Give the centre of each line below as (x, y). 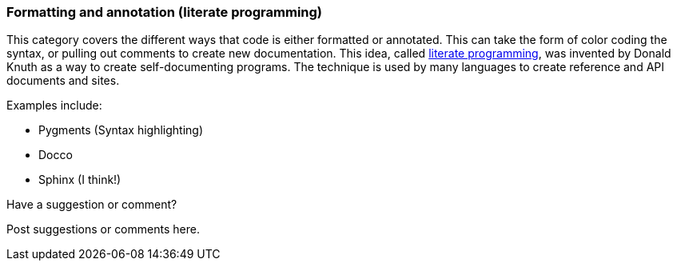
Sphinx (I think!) (80, 180)
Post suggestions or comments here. (103, 229)
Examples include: (54, 106)
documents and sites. (63, 81)
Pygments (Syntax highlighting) (121, 130)
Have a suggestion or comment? (92, 205)
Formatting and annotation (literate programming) (165, 12)
